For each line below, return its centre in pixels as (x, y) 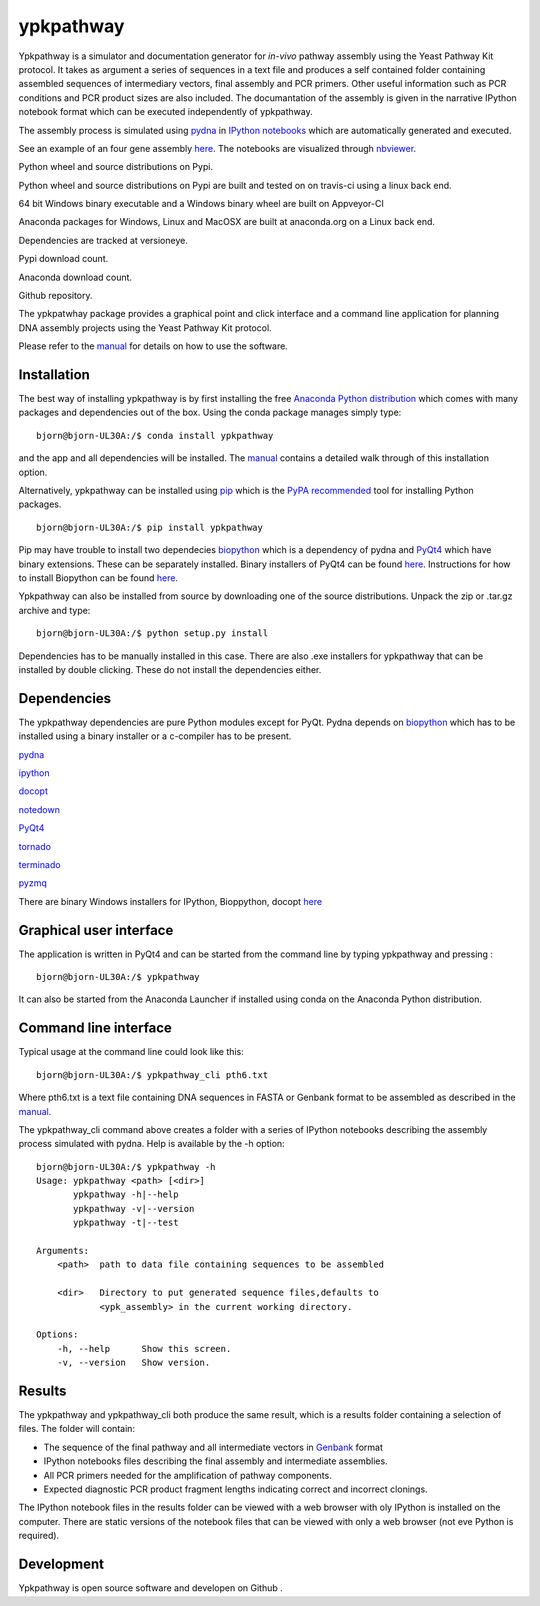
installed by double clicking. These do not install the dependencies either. (170, 669)
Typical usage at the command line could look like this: (131, 1052)
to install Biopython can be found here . (98, 578)
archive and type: (54, 610)
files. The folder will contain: (76, 1429)
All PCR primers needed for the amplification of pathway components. (187, 1475)
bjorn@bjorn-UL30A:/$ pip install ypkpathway (150, 527)
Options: (57, 1334)
